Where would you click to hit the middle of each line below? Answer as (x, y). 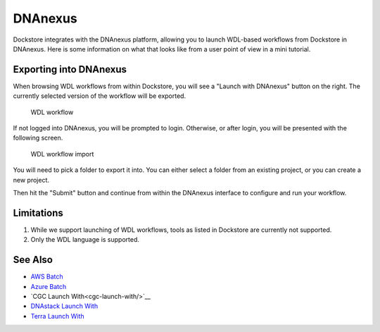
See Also (33, 260)
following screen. (38, 138)
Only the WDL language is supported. (85, 240)
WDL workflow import (62, 154)
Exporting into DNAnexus (70, 69)
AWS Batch (47, 277)
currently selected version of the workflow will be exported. (100, 96)
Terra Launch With (57, 316)
